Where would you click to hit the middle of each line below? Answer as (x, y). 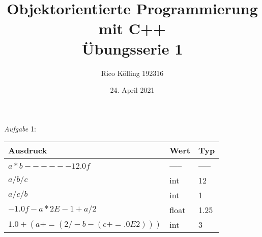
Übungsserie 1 (132, 48)
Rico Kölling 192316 (132, 73)
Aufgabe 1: (20, 128)
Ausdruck (28, 150)
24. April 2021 (132, 90)
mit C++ (132, 28)
